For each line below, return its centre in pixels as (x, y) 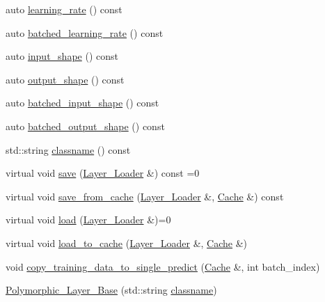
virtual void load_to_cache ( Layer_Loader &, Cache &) (127, 243)
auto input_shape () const (62, 56)
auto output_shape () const (65, 79)
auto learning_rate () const (64, 9)
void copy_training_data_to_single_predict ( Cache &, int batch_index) (163, 266)
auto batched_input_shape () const (82, 103)
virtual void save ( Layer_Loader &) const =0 (103, 173)
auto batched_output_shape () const (85, 126)
